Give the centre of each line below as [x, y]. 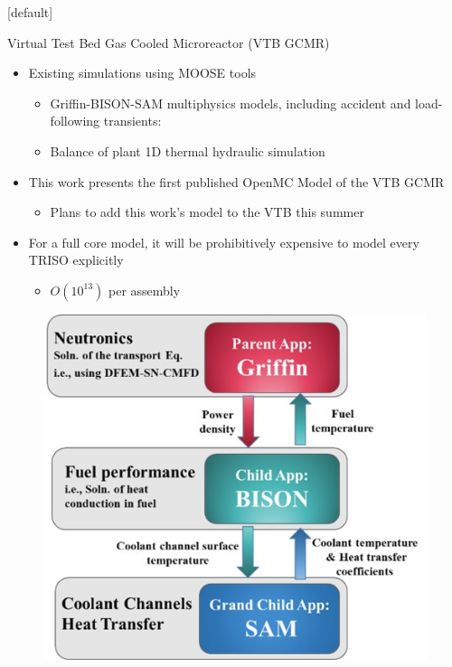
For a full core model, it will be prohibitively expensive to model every [224, 242]
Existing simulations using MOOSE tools [142, 73]
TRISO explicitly [76, 260]
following [75, 121]
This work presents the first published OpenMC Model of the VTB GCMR [236, 181]
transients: [132, 121]
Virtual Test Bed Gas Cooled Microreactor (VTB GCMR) [169, 42]
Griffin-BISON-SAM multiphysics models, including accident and [231, 103]
